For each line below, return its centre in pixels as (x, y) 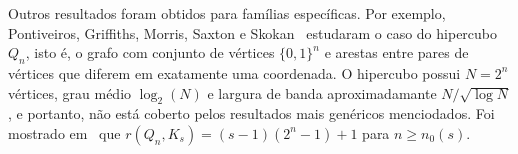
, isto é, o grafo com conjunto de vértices (150, 52)
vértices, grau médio (70, 92)
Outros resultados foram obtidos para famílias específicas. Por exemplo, (227, 13)
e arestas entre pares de (396, 52)
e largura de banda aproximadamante (322, 92)
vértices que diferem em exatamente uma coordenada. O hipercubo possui (234, 72)
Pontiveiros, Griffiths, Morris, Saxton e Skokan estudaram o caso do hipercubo (253, 32)
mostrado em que (64, 132)
